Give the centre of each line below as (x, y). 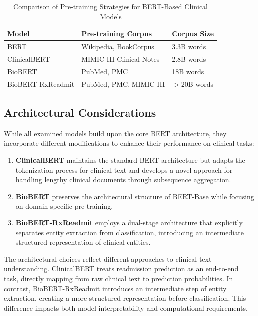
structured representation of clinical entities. (83, 242)
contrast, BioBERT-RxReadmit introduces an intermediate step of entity (115, 288)
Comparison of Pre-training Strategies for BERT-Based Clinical (111, 6)
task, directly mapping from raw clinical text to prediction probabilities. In (119, 278)
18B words (188, 71)
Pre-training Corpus (117, 34)
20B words (197, 83)
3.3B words (189, 47)
